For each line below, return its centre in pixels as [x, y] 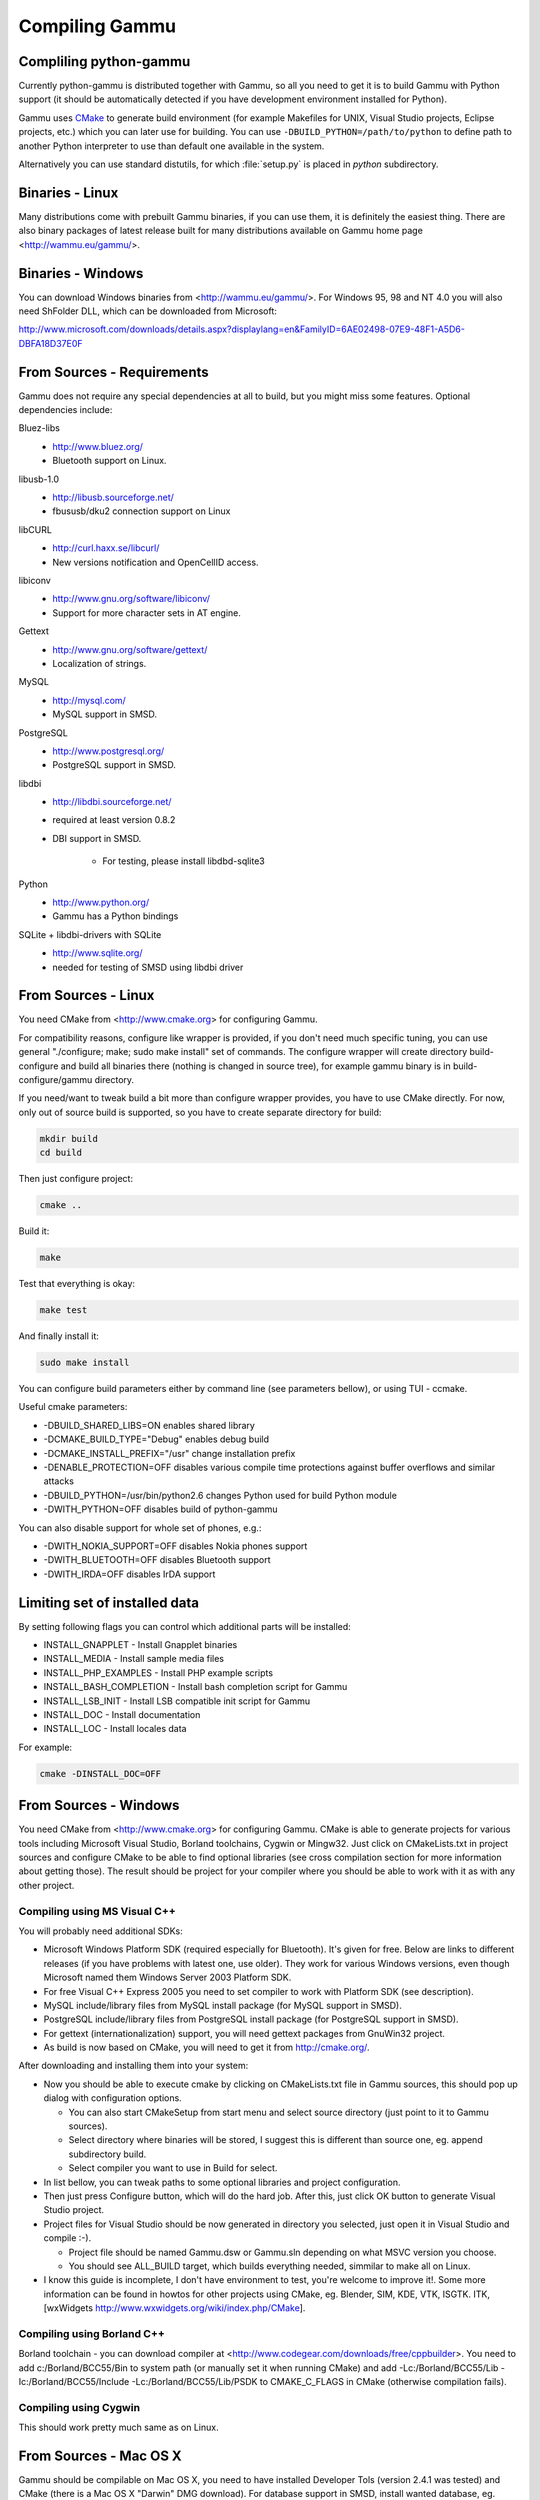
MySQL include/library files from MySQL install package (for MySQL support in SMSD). [222, 2005]
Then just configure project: [76, 1179]
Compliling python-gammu [104, 61]
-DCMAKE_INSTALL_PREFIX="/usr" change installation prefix [169, 1453]
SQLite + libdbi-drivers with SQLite [90, 934]
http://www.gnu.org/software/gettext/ [130, 649]
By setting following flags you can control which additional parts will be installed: [185, 1626]
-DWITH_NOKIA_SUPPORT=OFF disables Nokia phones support [175, 1546]
